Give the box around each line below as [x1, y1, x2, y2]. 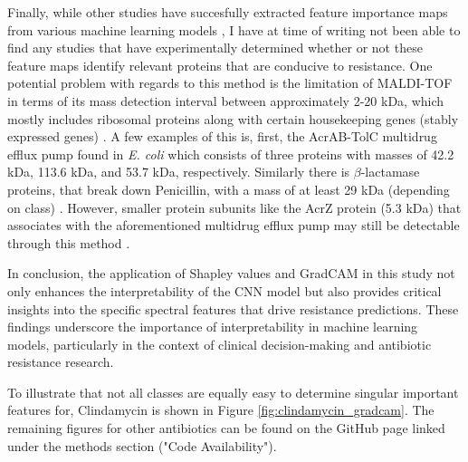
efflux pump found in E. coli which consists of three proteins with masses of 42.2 [7, 144, 454, 163]
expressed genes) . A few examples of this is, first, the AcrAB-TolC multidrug [7, 127, 437, 146]
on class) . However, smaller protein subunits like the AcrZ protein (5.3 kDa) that [7, 197, 462, 217]
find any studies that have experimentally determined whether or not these [7, 38, 423, 57]
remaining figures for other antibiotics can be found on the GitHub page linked [7, 419, 445, 438]
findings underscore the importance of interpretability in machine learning [7, 317, 418, 336]
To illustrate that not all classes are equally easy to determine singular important [7, 382, 459, 401]
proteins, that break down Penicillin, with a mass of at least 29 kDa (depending [7, 179, 450, 198]
